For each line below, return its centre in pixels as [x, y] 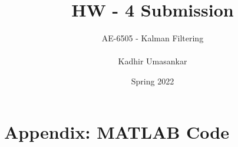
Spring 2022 [153, 81]
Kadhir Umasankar [153, 61]
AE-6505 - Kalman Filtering [153, 38]
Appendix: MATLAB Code [117, 131]
